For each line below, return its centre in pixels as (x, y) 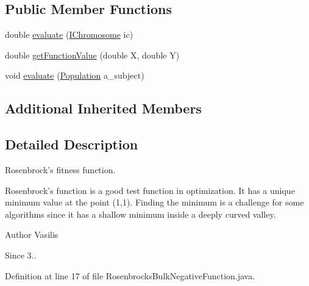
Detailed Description (72, 144)
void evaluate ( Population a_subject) (75, 75)
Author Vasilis (32, 234)
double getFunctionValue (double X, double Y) (92, 55)
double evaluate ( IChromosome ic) (69, 34)
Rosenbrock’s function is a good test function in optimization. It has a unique (150, 190)
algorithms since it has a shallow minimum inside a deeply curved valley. (140, 214)
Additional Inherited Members (103, 108)
